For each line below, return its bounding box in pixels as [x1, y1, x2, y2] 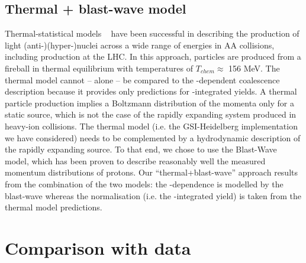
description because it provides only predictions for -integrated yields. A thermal [5, 85, 297, 98]
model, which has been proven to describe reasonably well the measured [5, 154, 266, 167]
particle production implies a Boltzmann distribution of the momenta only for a [5, 96, 294, 109]
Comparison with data [5, 235, 191, 259]
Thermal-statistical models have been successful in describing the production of [5, 27, 299, 40]
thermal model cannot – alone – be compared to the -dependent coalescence [5, 73, 280, 86]
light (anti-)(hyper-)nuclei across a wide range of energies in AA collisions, [5, 38, 275, 51]
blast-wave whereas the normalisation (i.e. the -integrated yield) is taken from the [5, 189, 301, 202]
